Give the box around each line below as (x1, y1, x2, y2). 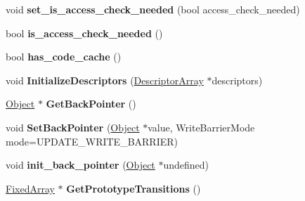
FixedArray (6, 181, 55, 195)
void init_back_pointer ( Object (6, 157, 155, 172)
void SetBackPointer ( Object (6, 119, 140, 134)
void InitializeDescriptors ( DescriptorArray (6, 72, 204, 87)
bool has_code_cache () (6, 49, 122, 64)
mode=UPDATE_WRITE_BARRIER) (6, 134, 179, 148)
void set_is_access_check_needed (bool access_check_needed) (6, 2, 300, 16)
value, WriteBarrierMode (148, 119, 255, 134)
